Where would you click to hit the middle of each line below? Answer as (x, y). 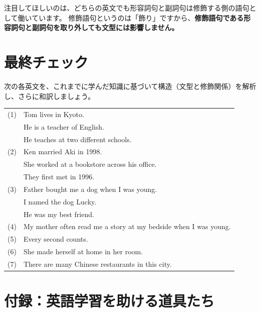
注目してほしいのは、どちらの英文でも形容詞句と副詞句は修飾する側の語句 (127, 8)
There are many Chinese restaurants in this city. (97, 264)
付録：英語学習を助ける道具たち (109, 301)
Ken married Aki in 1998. (63, 151)
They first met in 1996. (59, 177)
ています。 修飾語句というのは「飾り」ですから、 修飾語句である (138, 17)
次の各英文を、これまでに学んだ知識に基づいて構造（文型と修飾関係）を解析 (130, 86)
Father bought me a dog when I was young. (90, 189)
